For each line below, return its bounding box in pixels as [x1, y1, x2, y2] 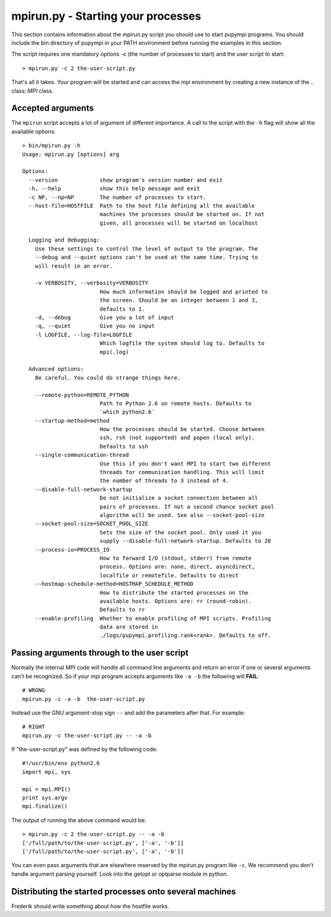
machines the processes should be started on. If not [99, 211, 265, 218]
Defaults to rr [99, 606, 145, 614]
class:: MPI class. [11, 87, 54, 95]
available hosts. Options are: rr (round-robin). [99, 598, 252, 604]
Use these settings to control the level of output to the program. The [34, 245, 259, 252]
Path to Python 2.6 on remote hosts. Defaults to [99, 400, 252, 407]
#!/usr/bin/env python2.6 [22, 760, 101, 767]
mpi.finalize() [22, 803, 68, 810]
